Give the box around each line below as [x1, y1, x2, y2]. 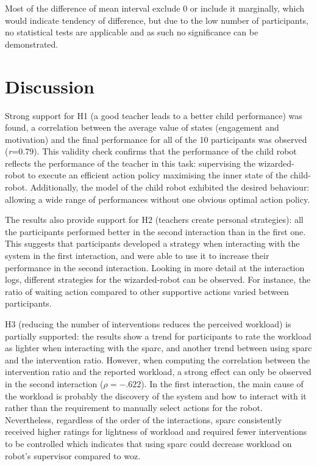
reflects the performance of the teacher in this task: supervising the [5, 156, 255, 169]
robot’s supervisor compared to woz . [5, 449, 141, 462]
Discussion [5, 73, 94, 98]
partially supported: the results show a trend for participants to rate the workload [5, 329, 312, 342]
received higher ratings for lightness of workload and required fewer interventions [5, 425, 307, 438]
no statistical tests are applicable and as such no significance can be [5, 26, 258, 38]
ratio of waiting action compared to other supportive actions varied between [5, 285, 289, 297]
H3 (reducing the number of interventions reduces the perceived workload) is [5, 318, 291, 330]
